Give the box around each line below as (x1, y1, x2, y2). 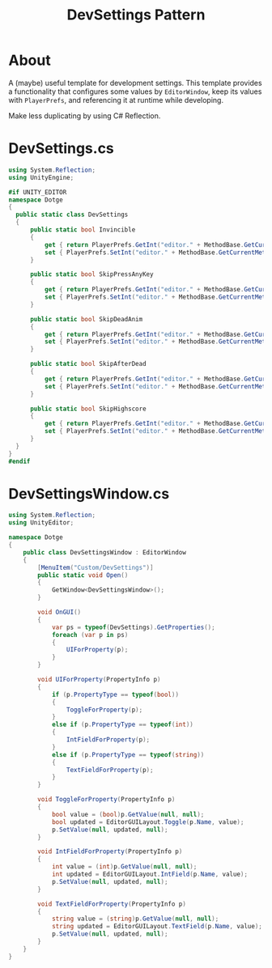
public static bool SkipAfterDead (29, 360, 147, 368)
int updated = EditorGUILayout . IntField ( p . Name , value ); (51, 870, 249, 879)
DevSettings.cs (8, 139, 115, 158)
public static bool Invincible (29, 226, 136, 234)
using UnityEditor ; (8, 519, 74, 527)
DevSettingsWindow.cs (8, 484, 170, 503)
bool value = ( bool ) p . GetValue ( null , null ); (51, 810, 205, 818)
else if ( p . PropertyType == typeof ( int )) (51, 720, 194, 729)
